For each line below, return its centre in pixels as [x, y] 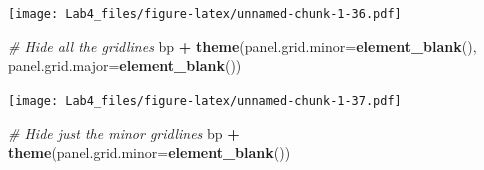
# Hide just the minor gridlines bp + [124, 132]
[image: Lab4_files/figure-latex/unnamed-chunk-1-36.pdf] [205, 14]
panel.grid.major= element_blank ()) [125, 65]
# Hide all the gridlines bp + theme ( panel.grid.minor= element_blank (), [242, 45]
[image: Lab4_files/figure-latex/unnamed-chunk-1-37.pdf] [205, 100]
